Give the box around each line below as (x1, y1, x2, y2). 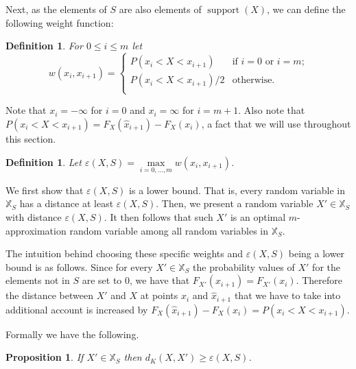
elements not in (5, 273, 70, 287)
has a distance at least (19, 196, 114, 211)
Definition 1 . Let (5, 154, 82, 169)
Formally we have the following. (5, 326, 139, 341)
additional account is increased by (5, 302, 148, 316)
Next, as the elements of (5, 2, 107, 16)
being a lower (288, 246, 345, 261)
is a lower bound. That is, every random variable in (129, 182, 346, 197)
